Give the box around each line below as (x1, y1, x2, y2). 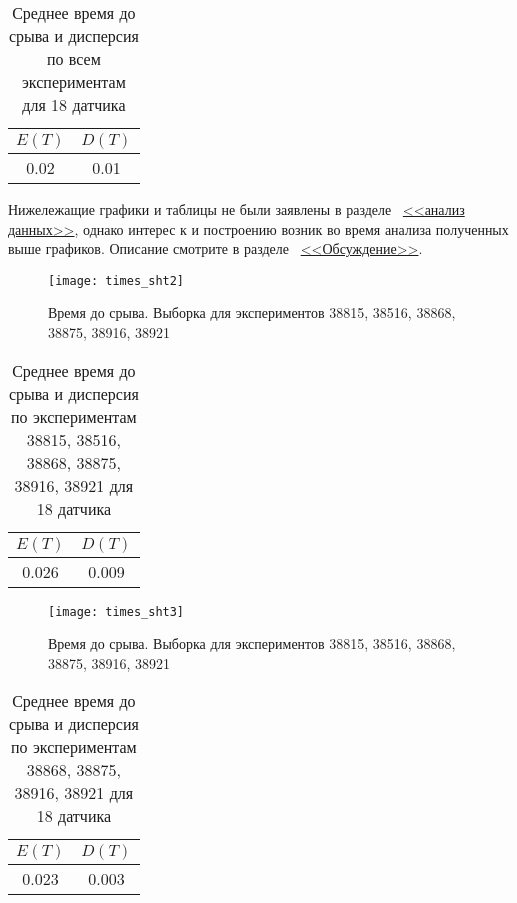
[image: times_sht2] (48, 273, 185, 288)
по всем (46, 47, 101, 70)
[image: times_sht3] (48, 604, 185, 619)
